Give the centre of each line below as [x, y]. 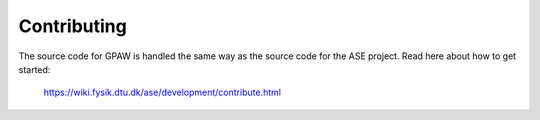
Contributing [72, 26]
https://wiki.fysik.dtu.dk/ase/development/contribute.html [162, 92]
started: [34, 69]
